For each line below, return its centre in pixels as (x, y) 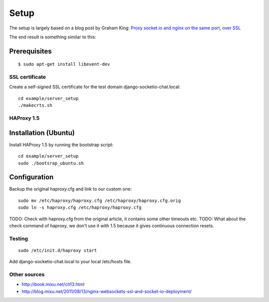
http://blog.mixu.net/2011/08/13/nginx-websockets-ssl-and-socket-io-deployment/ (107, 291)
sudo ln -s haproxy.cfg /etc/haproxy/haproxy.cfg (80, 208)
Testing (19, 238)
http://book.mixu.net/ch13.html (53, 285)
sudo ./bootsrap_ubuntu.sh (51, 163)
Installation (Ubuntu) (42, 133)
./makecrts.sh (35, 105)
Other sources (27, 275)
